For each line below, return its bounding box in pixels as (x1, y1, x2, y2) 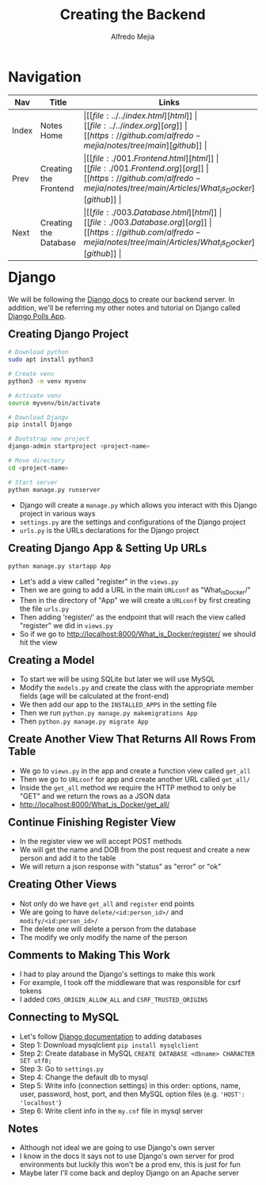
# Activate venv (8, 391, 62, 400)
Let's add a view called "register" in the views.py (19, 577, 179, 586)
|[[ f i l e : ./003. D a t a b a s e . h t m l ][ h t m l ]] (83, 206, 218, 217)
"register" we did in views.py (19, 620, 113, 630)
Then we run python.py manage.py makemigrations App (19, 708, 198, 718)
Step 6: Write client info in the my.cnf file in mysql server (19, 1106, 204, 1115)
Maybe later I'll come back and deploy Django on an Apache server (19, 1168, 240, 1178)
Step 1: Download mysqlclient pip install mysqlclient (19, 1040, 199, 1049)
